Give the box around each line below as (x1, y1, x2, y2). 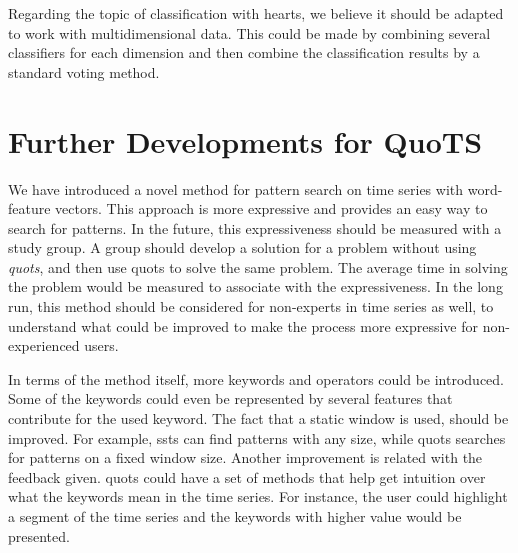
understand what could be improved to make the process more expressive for (8, 315, 478, 336)
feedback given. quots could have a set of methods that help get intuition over (8, 466, 486, 487)
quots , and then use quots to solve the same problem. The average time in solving (8, 256, 508, 277)
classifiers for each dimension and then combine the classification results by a (8, 42, 480, 63)
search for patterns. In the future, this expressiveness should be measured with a (8, 217, 502, 238)
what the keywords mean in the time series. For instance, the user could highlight (8, 486, 508, 507)
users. (84, 335, 119, 356)
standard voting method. (8, 61, 160, 82)
